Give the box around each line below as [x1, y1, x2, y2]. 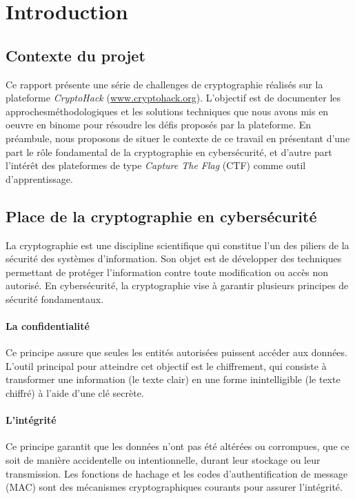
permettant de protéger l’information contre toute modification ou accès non [6, 264, 329, 279]
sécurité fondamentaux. [6, 291, 104, 306]
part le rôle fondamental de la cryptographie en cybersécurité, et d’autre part [6, 144, 332, 159]
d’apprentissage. [6, 171, 73, 186]
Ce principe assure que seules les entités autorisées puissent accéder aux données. [6, 345, 347, 360]
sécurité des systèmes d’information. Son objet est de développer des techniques [6, 251, 342, 266]
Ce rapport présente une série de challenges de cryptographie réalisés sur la [6, 77, 323, 91]
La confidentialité [6, 319, 90, 333]
